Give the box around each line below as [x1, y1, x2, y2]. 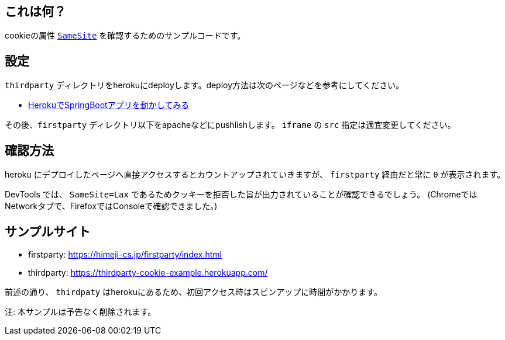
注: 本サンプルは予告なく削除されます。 [5, 306, 156, 317]
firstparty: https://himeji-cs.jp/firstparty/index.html [28, 249, 222, 259]
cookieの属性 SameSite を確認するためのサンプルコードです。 [5, 30, 246, 41]
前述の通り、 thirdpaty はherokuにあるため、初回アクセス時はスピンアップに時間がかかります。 [5, 286, 382, 297]
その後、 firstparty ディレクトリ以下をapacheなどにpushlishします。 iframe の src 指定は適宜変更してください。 [5, 120, 456, 130]
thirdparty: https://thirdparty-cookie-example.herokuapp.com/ [28, 267, 268, 277]
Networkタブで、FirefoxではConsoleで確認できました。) [5, 201, 218, 211]
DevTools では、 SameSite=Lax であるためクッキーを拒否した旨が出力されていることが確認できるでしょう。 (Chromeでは [5, 189, 477, 200]
